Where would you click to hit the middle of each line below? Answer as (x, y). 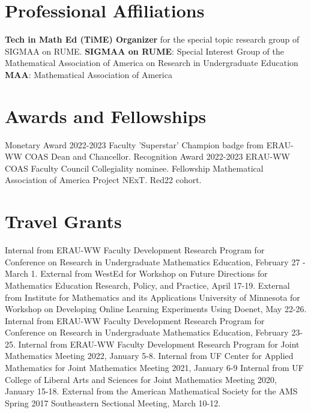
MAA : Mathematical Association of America (89, 74)
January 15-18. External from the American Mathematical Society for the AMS (151, 391)
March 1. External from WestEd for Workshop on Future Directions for (136, 273)
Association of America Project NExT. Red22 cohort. (103, 180)
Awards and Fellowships (106, 116)
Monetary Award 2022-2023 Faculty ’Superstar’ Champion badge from (134, 144)
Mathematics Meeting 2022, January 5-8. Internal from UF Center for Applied (149, 356)
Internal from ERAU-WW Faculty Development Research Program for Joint (159, 344)
